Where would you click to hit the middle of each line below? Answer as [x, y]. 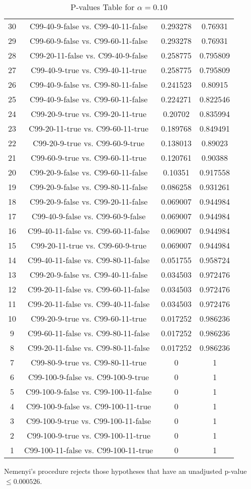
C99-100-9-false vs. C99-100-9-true [89, 377]
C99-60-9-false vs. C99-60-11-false [89, 41]
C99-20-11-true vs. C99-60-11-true [89, 128]
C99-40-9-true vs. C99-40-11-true [89, 70]
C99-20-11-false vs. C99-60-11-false [89, 289]
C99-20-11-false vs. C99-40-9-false [89, 55]
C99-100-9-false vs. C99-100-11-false [89, 391]
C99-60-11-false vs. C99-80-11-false [89, 333]
